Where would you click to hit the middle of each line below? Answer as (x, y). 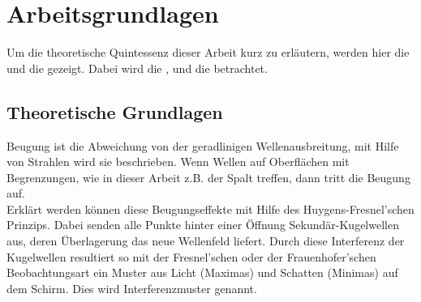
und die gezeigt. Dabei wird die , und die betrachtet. (137, 68)
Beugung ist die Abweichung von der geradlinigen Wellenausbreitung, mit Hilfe (203, 145)
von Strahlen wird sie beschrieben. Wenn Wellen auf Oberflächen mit (178, 162)
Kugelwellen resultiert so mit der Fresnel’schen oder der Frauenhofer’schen (191, 256)
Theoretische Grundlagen (115, 111)
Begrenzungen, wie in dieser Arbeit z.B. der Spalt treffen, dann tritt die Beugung (208, 177)
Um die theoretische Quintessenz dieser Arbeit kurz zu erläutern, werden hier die (208, 52)
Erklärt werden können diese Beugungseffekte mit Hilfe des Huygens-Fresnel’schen (210, 208)
